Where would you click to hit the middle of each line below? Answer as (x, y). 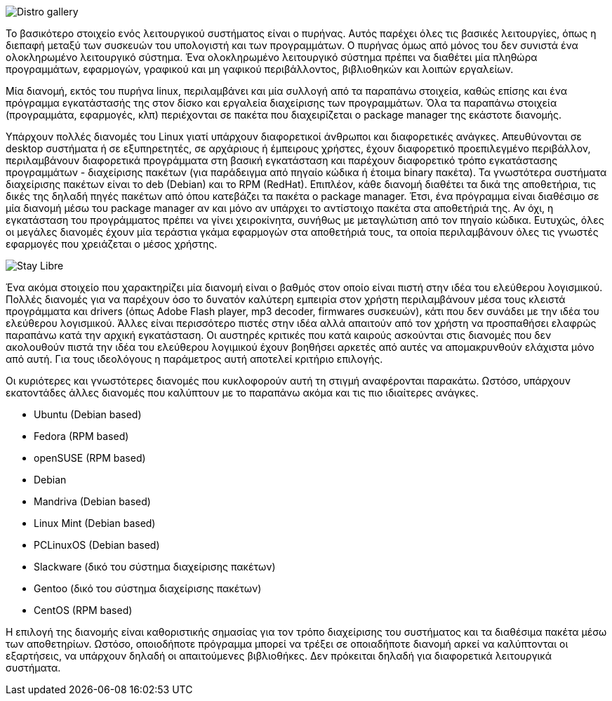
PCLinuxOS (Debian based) (97, 545)
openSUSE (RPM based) (90, 458)
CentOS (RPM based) (83, 610)
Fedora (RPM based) (81, 436)
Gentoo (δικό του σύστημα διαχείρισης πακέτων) (148, 588)
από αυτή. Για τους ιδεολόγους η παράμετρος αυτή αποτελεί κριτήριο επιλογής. (194, 359)
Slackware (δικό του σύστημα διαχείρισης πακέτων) (155, 567)
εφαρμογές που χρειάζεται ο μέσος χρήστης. (112, 244)
